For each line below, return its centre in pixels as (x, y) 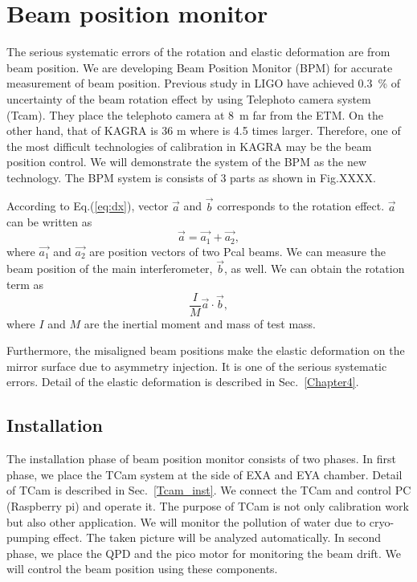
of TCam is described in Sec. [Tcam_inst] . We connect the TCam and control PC (209, 490)
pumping (28, 537)
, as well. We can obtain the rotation (314, 269)
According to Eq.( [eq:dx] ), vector (88, 206)
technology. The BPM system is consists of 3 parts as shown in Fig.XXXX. (191, 177)
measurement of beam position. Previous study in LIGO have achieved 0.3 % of (204, 83)
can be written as (49, 222)
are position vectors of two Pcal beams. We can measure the (238, 251)
